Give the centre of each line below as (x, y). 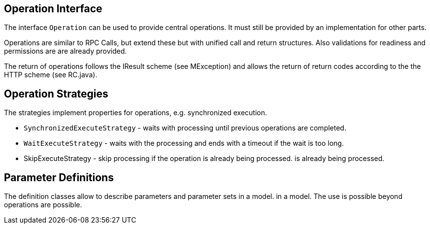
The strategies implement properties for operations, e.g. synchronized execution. (136, 113)
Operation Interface (53, 9)
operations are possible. (43, 205)
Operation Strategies (56, 94)
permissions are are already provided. (66, 51)
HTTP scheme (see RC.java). (51, 75)
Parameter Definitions (59, 177)
